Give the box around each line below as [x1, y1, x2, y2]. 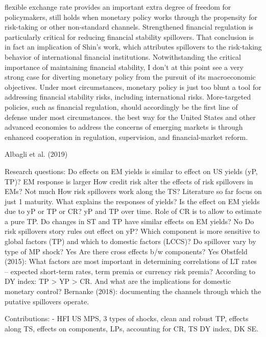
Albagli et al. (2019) [5, 149, 68, 159]
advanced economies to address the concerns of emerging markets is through [5, 122, 243, 132]
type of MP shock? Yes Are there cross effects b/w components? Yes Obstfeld [5, 246, 248, 256]
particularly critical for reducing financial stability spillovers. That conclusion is [5, 31, 254, 42]
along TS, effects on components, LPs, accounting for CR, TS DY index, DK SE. [5, 323, 258, 333]
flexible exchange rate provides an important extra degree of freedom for [5, 2, 231, 12]
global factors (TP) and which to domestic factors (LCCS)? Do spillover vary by [5, 236, 256, 247]
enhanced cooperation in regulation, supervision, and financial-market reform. [5, 131, 248, 142]
